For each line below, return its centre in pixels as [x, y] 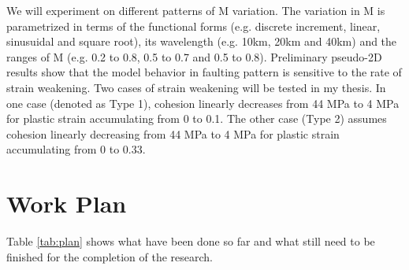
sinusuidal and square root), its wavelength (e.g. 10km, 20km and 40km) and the [202, 41]
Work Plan [67, 203]
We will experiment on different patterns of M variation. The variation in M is [196, 10]
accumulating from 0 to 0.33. [76, 149]
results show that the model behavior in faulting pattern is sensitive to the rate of [204, 72]
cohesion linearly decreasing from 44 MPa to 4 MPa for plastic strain [173, 133]
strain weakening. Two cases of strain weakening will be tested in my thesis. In [196, 87]
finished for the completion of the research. [110, 256]
